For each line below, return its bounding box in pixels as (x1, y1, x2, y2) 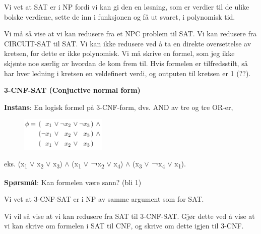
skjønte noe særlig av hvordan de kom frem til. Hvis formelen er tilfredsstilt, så (4, 57, 248, 68)
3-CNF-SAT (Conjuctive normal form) (4, 85, 141, 95)
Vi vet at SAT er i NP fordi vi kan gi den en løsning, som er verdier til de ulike (4, 2, 249, 12)
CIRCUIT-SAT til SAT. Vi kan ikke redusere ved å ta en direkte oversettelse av (4, 38, 251, 48)
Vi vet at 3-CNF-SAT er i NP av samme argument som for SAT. (4, 194, 204, 204)
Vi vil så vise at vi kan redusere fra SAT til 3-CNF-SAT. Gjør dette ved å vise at (4, 210, 255, 221)
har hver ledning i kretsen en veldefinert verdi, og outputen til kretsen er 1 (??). (4, 68, 251, 78)
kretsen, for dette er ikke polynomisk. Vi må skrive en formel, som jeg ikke (4, 48, 235, 58)
